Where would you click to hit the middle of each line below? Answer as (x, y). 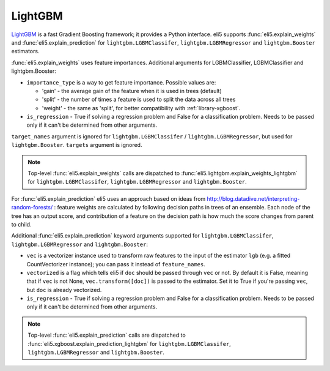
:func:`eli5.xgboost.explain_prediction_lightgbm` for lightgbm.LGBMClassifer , (130, 343)
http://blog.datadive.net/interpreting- (253, 198)
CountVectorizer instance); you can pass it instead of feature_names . (116, 264)
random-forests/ (32, 208)
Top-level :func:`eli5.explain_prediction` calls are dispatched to (107, 335)
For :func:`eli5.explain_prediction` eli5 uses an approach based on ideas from (108, 198)
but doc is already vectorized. (64, 290)
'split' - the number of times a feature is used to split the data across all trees (139, 99)
